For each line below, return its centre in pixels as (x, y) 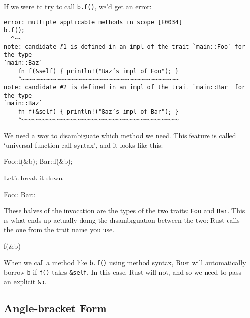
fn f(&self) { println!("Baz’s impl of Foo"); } (98, 71)
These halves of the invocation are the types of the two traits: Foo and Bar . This (125, 210)
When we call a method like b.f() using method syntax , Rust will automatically (125, 262)
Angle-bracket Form (55, 308)
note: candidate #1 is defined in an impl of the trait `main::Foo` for (125, 47)
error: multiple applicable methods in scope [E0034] (93, 22)
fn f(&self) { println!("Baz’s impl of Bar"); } (98, 111)
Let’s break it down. (34, 177)
